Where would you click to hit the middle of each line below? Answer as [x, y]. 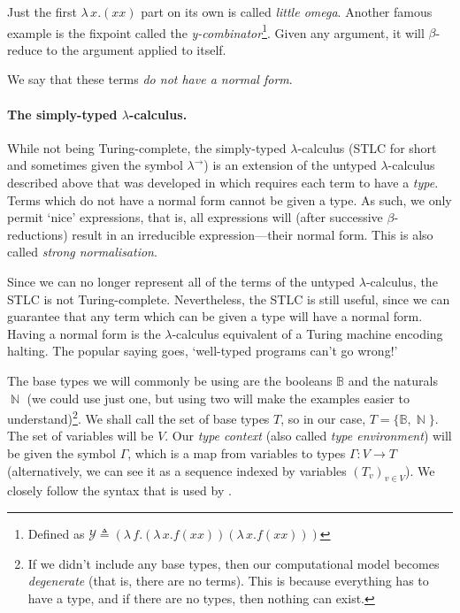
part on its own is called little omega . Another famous [287, 11]
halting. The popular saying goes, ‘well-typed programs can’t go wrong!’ [203, 351]
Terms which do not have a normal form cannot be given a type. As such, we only [230, 199]
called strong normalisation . [82, 252]
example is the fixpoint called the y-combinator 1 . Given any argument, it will [216, 31]
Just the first [42, 11]
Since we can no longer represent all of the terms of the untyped [181, 281]
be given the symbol [61, 452]
